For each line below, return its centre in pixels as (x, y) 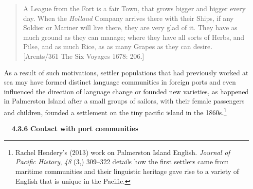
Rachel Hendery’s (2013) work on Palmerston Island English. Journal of (123, 152)
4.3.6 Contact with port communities (75, 129)
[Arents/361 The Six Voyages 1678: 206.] (84, 56)
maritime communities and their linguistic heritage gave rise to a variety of (127, 171)
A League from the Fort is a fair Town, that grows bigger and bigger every (134, 8)
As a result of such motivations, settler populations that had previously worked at (126, 72)
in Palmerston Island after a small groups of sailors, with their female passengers (124, 101)
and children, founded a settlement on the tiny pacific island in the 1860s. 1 (115, 111)
